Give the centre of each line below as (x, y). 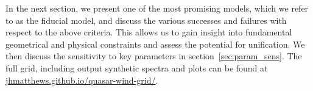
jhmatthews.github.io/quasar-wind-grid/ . (82, 80)
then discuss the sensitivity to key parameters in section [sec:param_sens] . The (154, 56)
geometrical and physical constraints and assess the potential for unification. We (155, 44)
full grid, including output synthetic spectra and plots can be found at (137, 67)
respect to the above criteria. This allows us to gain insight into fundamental (149, 32)
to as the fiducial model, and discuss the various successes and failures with (146, 20)
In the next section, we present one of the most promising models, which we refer (157, 8)
